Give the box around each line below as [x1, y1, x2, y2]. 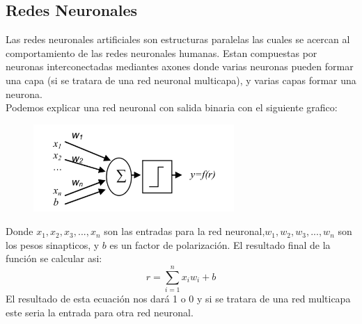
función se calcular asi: [6, 251, 102, 266]
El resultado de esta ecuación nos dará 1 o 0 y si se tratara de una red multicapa [6, 291, 351, 305]
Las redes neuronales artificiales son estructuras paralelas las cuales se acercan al [6, 32, 350, 47]
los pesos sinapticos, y [6, 237, 100, 252]
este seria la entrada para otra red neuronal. [6, 305, 194, 319]
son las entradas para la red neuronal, [104, 224, 265, 238]
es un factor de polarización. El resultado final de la [109, 237, 331, 252]
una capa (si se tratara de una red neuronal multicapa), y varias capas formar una [6, 72, 356, 87]
